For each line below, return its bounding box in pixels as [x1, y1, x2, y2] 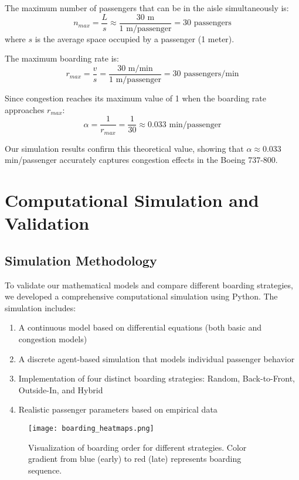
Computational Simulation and [5, 188, 259, 212]
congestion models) [18, 332, 87, 345]
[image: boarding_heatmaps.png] [28, 424, 154, 433]
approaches [5, 103, 45, 115]
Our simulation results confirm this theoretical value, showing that [5, 142, 244, 154]
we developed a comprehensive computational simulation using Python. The [5, 290, 278, 302]
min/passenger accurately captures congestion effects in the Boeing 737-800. [5, 154, 278, 166]
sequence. [28, 464, 62, 476]
